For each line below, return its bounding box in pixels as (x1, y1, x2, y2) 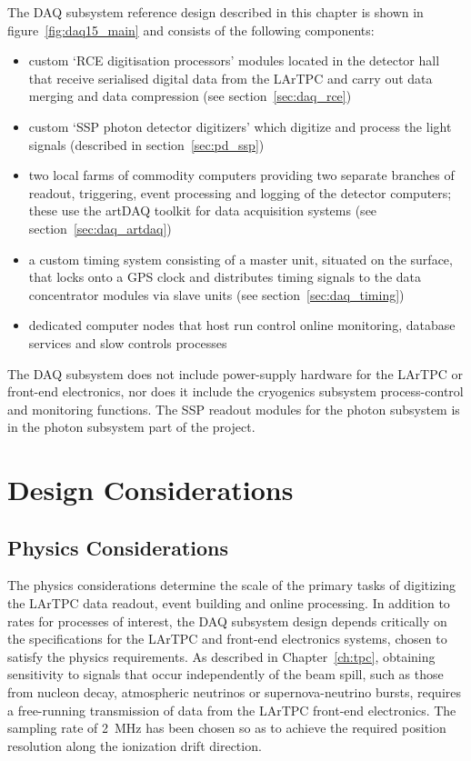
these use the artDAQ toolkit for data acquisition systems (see (28, 201, 377, 220)
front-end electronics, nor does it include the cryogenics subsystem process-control (7, 382, 464, 401)
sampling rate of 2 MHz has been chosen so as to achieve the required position (7, 718, 446, 737)
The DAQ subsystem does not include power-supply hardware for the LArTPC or (7, 364, 463, 383)
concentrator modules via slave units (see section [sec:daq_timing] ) (28, 285, 405, 304)
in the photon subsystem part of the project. (7, 417, 256, 436)
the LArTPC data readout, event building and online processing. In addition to (7, 594, 450, 613)
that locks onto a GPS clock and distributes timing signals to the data (28, 267, 422, 286)
